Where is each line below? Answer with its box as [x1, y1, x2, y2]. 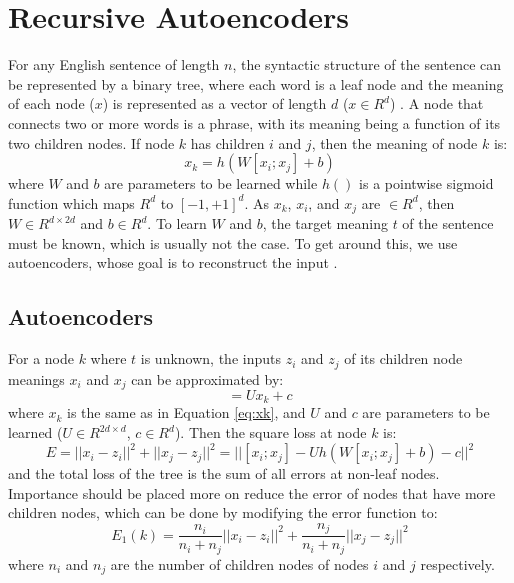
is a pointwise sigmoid [359, 173, 494, 194]
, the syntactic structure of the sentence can [232, 54, 502, 75]
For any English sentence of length [8, 54, 220, 75]
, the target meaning [262, 213, 388, 234]
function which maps [8, 192, 135, 213]
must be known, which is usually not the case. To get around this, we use [8, 232, 458, 253]
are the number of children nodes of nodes [110, 553, 369, 574]
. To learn [147, 213, 207, 234]
